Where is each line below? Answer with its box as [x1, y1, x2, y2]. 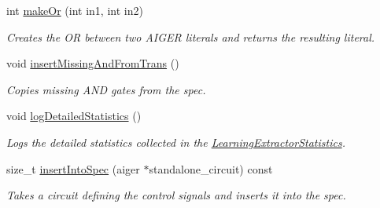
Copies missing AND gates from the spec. [6, 81, 206, 97]
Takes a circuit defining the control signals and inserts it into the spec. [6, 187, 346, 203]
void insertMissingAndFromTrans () [6, 55, 179, 71]
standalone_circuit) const [149, 160, 273, 177]
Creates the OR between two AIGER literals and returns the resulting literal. [6, 28, 375, 45]
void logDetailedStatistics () [6, 108, 142, 124]
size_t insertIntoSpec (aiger [6, 160, 140, 177]
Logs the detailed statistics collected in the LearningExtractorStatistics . [6, 133, 345, 150]
